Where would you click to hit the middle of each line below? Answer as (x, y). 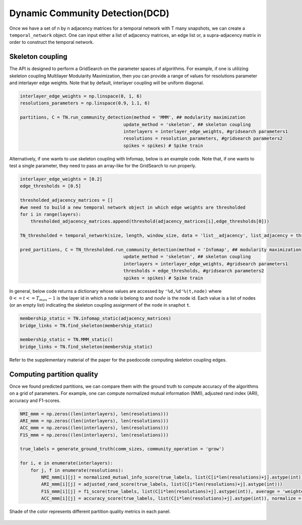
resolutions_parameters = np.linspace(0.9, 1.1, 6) (85, 103)
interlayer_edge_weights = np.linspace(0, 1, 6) (81, 96)
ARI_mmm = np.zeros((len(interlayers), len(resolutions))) (94, 421)
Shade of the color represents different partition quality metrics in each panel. (90, 511)
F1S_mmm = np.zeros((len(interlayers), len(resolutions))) (94, 435)
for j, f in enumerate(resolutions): (77, 470)
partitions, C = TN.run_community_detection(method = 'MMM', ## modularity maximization (133, 118)
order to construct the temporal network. (52, 42)
